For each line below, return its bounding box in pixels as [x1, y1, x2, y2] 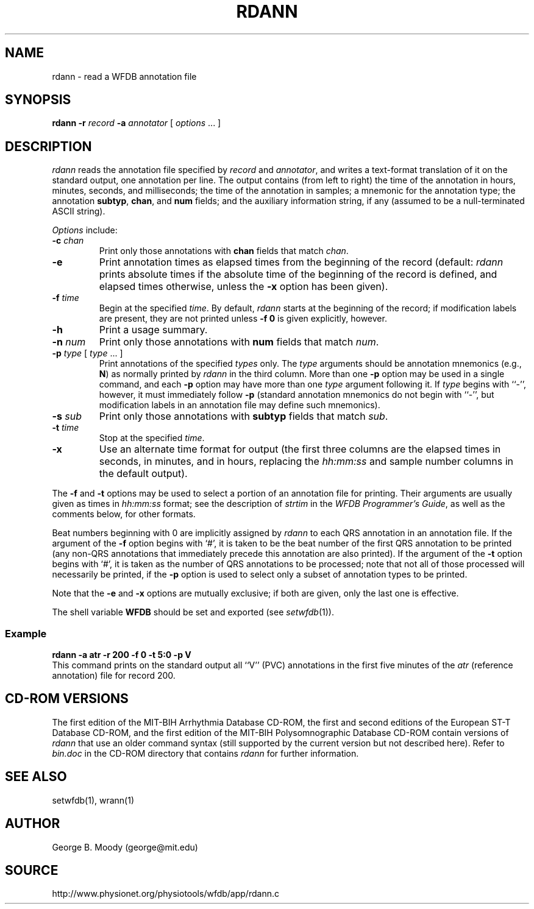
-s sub [52, 410, 82, 423]
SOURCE [5, 862, 59, 878]
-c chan [52, 235, 84, 246]
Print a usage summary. [99, 324, 208, 336]
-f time [52, 292, 79, 303]
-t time [52, 422, 79, 433]
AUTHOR [5, 816, 60, 832]
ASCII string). [52, 206, 105, 217]
